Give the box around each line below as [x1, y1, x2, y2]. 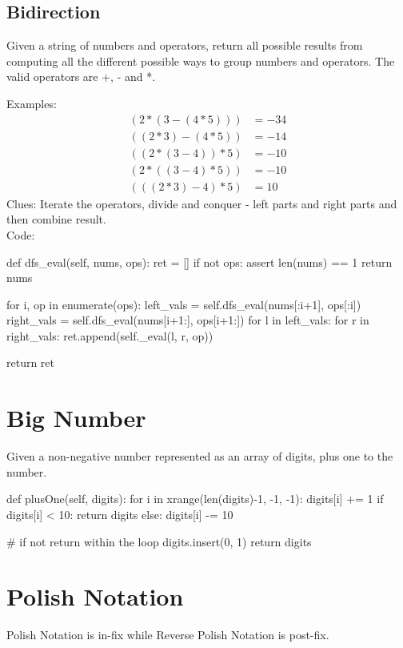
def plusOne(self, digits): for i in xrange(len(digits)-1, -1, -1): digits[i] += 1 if [6, 490, 384, 507]
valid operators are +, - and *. [6, 68, 156, 85]
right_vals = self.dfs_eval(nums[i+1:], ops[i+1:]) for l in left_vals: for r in [6, 312, 369, 328]
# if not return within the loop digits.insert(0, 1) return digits [6, 533, 312, 549]
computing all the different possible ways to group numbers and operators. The [6, 52, 395, 69]
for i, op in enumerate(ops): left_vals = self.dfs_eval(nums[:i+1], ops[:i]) [6, 296, 361, 312]
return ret [6, 354, 55, 371]
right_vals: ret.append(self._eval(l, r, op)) [6, 327, 213, 344]
